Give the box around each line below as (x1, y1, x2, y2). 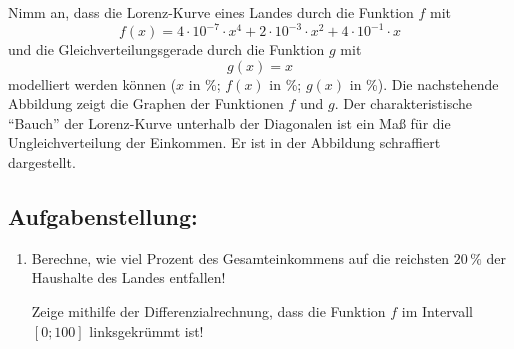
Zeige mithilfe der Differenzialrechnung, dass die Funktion (31, 301, 386, 322)
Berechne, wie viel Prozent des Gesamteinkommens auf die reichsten (31, 247, 450, 268)
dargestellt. (8, 152, 76, 173)
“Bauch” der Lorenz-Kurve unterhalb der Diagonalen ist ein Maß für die (8, 112, 451, 133)
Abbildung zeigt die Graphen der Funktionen (8, 93, 284, 114)
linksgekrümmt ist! (89, 320, 204, 341)
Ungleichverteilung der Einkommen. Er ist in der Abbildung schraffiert (8, 132, 441, 153)
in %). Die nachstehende (349, 73, 499, 94)
